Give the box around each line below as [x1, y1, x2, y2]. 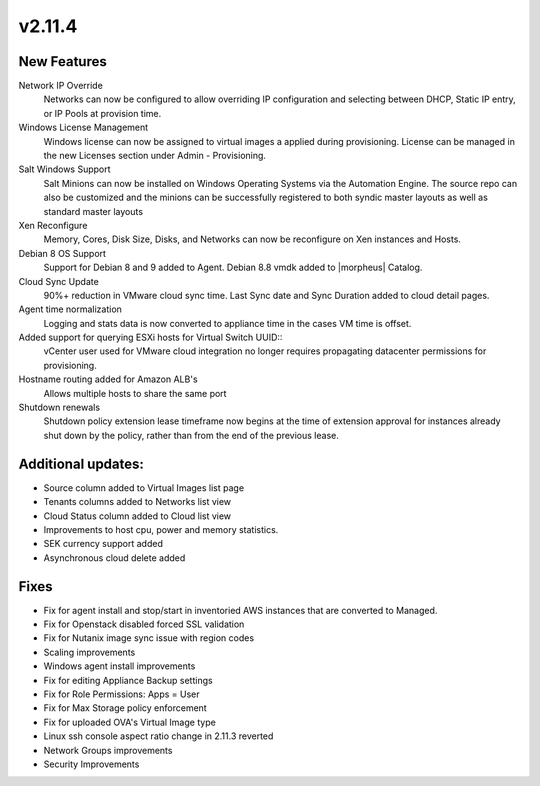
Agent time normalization [18, 303, 122, 315]
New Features [18, 53, 107, 70]
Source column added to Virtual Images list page [43, 481, 245, 494]
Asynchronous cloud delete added [43, 551, 186, 564]
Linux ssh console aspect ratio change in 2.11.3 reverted [43, 730, 274, 742]
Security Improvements [43, 758, 140, 770]
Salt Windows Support [18, 163, 111, 175]
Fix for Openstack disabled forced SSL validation [43, 618, 245, 630]
